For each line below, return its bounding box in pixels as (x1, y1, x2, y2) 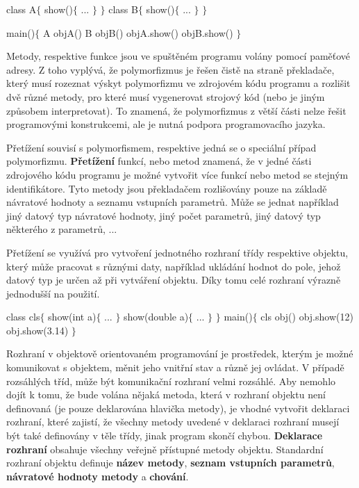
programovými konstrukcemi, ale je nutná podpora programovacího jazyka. (6, 117, 326, 131)
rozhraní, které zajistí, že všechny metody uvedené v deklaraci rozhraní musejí (6, 414, 340, 429)
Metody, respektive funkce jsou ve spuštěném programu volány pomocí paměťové (6, 49, 351, 63)
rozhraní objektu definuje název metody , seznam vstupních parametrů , (6, 455, 335, 470)
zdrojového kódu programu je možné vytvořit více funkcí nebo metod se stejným (6, 167, 349, 181)
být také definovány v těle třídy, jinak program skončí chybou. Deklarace (6, 428, 323, 443)
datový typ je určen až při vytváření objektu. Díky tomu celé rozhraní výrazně (6, 273, 341, 287)
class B (108, 2, 138, 16)
